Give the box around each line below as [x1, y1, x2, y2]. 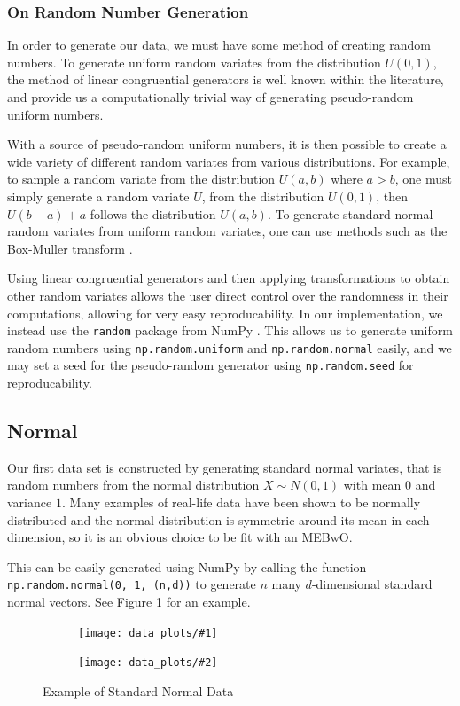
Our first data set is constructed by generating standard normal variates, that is [7, 458, 442, 476]
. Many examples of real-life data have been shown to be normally [61, 493, 421, 512]
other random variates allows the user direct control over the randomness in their [7, 286, 448, 304]
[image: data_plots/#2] [78, 656, 218, 670]
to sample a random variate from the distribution [7, 169, 276, 188]
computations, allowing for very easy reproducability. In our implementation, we [7, 303, 443, 322]
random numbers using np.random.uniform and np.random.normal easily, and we [7, 338, 452, 357]
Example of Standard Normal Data [43, 682, 234, 701]
